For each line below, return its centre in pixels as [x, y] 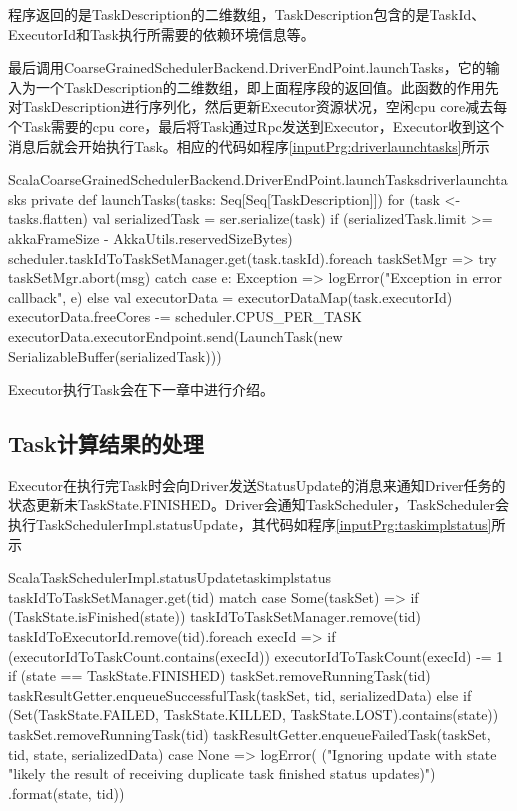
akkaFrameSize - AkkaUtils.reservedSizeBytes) [150, 237]
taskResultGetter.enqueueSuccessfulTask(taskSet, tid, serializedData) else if [240, 694]
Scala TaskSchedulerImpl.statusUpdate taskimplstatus [169, 577]
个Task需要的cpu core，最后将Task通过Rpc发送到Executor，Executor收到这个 [256, 125]
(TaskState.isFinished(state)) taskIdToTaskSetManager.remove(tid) [214, 616]
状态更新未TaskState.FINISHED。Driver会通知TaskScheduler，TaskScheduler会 [258, 504]
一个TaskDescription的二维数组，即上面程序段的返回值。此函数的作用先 [267, 86]
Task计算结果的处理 [106, 443]
